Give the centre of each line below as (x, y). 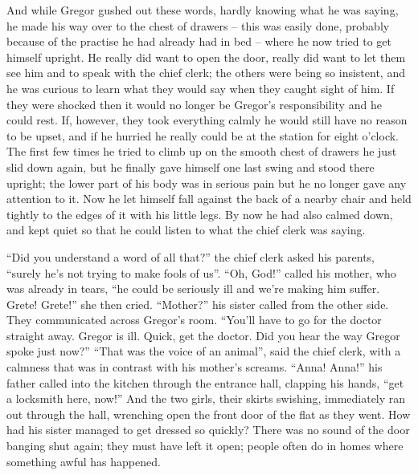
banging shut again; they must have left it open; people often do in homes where (205, 446)
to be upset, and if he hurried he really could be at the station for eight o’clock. (203, 135)
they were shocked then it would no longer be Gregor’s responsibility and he (194, 104)
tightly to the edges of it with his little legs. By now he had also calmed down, (200, 214)
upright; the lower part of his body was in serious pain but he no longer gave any (207, 183)
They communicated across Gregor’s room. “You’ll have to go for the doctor (194, 320)
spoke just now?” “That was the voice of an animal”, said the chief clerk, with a (204, 351)
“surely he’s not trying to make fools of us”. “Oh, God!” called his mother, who (201, 272)
